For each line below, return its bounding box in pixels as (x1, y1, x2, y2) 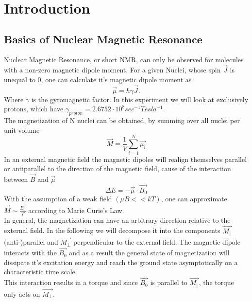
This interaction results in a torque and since (4, 277, 138, 287)
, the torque (199, 277, 234, 287)
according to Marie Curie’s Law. (28, 205, 124, 215)
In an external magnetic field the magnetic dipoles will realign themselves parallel (4, 154, 247, 164)
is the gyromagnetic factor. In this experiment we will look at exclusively (31, 94, 249, 104)
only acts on (4, 288, 40, 299)
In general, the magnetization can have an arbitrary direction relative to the (4, 214, 231, 225)
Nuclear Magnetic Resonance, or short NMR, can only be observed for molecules (4, 54, 244, 64)
